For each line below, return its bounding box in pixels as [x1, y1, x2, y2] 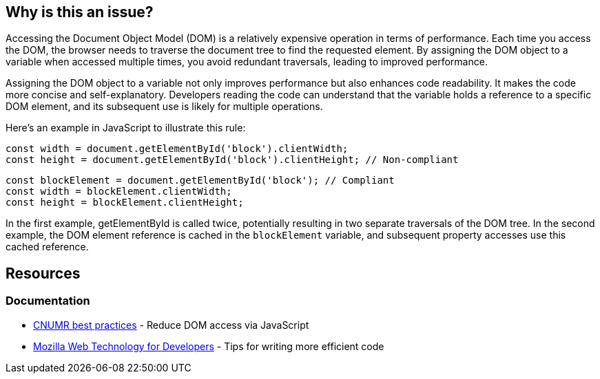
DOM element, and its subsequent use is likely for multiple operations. [6, 100, 323, 113]
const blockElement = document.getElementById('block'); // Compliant [6, 175, 395, 186]
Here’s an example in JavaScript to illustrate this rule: [6, 122, 246, 134]
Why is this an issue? [6, 3, 154, 21]
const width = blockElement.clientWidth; [6, 186, 232, 197]
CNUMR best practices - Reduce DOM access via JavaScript [33, 318, 309, 331]
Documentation [6, 294, 90, 308]
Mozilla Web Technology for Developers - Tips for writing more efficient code [33, 340, 384, 352]
